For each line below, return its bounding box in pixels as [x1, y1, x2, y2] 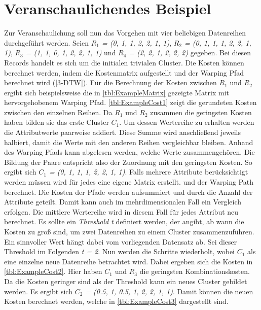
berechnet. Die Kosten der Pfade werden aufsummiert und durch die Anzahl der [4, 186, 253, 197]
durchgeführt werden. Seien [4, 37, 89, 48]
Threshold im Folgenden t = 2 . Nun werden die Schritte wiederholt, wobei [4, 246, 235, 257]
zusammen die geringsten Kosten [150, 107, 252, 117]
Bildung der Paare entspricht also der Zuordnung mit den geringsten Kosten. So [4, 156, 252, 167]
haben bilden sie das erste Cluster [4, 117, 109, 127]
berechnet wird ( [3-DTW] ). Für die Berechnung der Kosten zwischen [4, 77, 217, 88]
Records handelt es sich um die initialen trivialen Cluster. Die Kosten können [4, 57, 244, 67]
